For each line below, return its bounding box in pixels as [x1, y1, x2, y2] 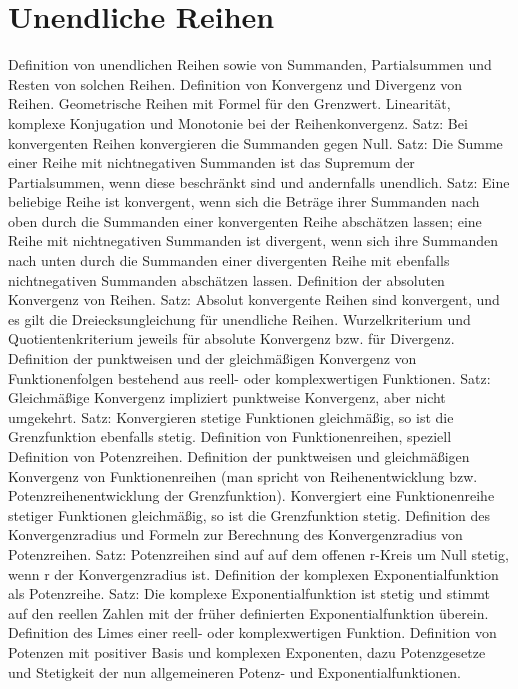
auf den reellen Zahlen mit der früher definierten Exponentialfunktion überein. [8, 602, 489, 623]
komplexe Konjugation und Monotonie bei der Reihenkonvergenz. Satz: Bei [8, 112, 468, 133]
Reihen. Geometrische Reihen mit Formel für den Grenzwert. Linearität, [8, 93, 451, 114]
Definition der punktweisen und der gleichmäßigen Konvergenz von [8, 348, 417, 369]
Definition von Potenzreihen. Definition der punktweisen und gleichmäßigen [8, 446, 470, 466]
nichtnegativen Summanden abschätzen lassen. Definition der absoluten [8, 269, 445, 290]
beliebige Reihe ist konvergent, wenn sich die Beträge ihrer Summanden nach [8, 191, 480, 212]
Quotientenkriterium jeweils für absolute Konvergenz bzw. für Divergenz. [8, 328, 455, 349]
